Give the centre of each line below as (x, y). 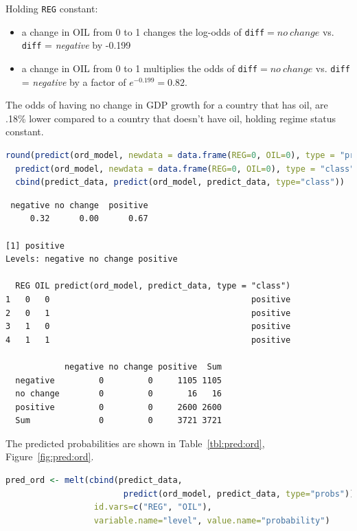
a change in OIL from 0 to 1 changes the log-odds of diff (143, 31)
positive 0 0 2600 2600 (118, 407)
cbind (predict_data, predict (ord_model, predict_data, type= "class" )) (180, 182)
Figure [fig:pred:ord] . (50, 456)
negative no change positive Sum (143, 366)
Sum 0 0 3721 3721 (118, 421)
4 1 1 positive (148, 340)
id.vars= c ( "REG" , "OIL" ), (153, 507)
